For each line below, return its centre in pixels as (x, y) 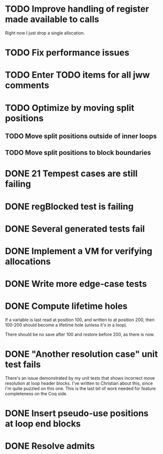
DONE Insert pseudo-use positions (77, 413)
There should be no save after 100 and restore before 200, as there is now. (80, 335)
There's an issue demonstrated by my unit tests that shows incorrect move (80, 378)
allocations (28, 262)
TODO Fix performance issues (67, 53)
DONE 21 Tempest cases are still (71, 174)
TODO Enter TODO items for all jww (77, 75)
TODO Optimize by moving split (70, 108)
